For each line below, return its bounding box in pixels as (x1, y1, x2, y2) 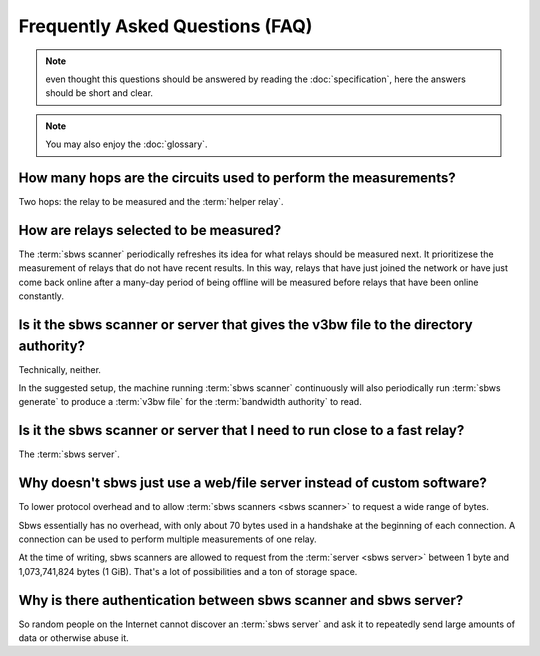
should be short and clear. (45, 87, 154, 99)
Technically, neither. (18, 363, 102, 375)
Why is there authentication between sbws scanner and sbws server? (18, 591, 464, 609)
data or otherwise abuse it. (18, 632, 129, 644)
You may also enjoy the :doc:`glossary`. (45, 138, 208, 150)
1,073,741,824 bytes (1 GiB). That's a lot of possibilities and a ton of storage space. (18, 565, 358, 577)
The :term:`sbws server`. (18, 448, 120, 460)
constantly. (18, 290, 65, 302)
